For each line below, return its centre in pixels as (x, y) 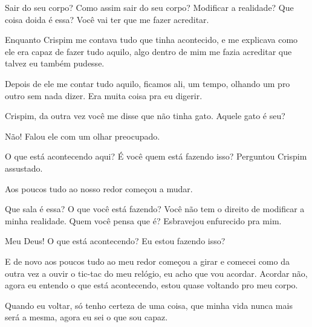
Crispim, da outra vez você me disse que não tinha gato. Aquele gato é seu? (145, 116)
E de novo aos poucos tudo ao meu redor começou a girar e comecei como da (147, 261)
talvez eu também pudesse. (55, 63)
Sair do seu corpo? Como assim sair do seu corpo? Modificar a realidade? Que (149, 7)
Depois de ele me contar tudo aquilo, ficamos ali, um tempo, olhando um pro (148, 83)
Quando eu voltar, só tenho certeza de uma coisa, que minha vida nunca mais (149, 305)
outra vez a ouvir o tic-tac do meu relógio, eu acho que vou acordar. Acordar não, (156, 273)
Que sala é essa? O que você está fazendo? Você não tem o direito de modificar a (155, 209)
